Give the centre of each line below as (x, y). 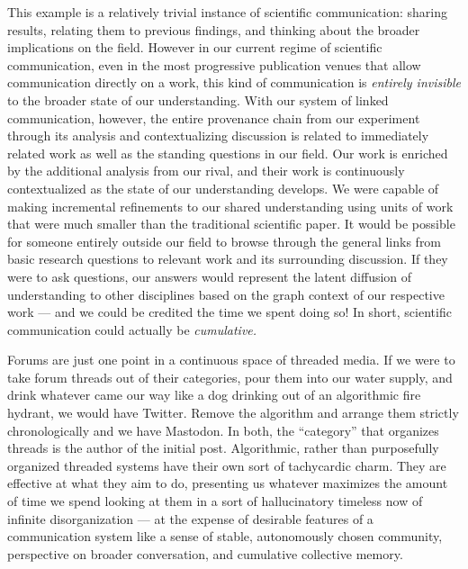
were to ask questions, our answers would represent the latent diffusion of (210, 276)
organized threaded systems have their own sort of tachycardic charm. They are (227, 465)
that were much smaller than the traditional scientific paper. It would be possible (231, 224)
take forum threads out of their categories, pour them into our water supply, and (230, 377)
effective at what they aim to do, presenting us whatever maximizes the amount (228, 483)
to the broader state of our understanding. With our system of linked (198, 99)
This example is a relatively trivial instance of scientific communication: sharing (227, 12)
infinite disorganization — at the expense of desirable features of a (190, 518)
